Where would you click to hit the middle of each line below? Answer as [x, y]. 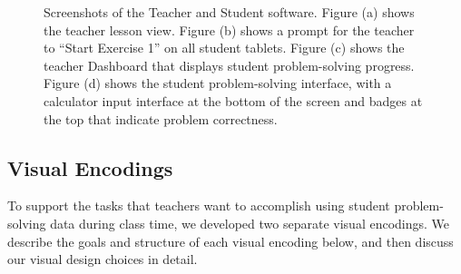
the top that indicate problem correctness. [161, 118]
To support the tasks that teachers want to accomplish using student [199, 205]
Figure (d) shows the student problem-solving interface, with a [218, 83]
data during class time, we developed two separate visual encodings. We [250, 223]
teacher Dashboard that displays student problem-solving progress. [229, 65]
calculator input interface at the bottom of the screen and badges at [233, 100]
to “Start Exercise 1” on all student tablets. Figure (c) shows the [224, 48]
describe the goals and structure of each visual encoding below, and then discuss [230, 241]
